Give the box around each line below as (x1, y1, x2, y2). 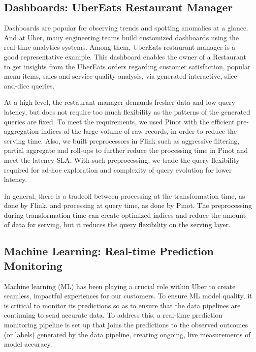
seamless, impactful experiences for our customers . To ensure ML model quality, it (4, 291, 252, 301)
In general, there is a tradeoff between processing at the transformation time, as (4, 190, 245, 201)
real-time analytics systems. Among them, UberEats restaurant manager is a (4, 42, 235, 52)
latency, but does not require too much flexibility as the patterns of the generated (4, 106, 251, 117)
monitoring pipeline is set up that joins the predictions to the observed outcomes (4, 320, 248, 330)
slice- (224, 71, 240, 81)
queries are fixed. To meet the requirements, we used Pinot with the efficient (4, 116, 235, 126)
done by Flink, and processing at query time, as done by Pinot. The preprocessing (4, 200, 252, 210)
